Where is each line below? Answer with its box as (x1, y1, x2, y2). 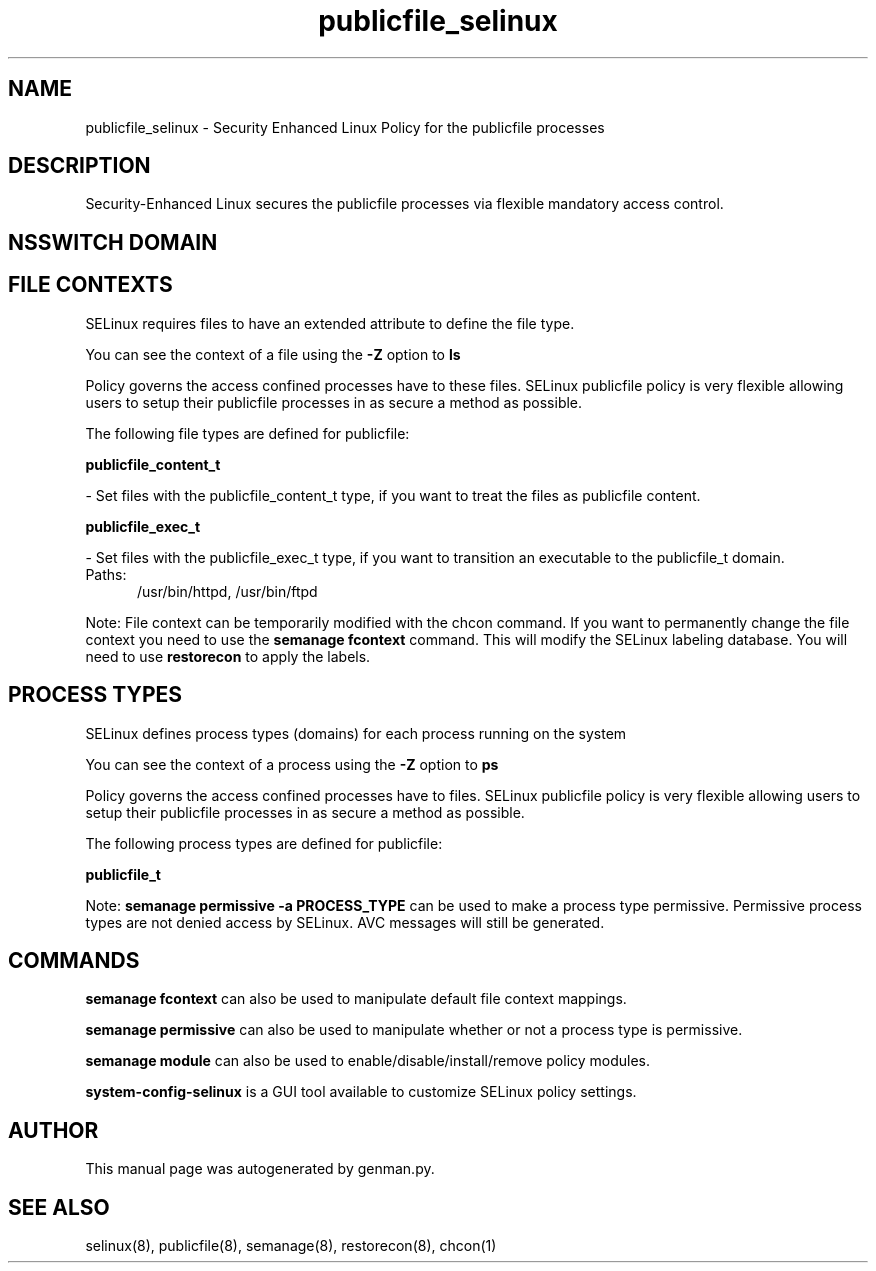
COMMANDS (8, 947, 140, 973)
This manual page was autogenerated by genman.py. (85, 1160, 435, 1178)
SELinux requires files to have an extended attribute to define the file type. (85, 314, 575, 332)
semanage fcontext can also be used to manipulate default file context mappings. (85, 990, 627, 1008)
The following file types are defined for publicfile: (85, 424, 410, 442)
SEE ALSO (8, 1194, 110, 1220)
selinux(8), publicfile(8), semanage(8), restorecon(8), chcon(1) (85, 1237, 497, 1255)
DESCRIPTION (8, 153, 151, 179)
